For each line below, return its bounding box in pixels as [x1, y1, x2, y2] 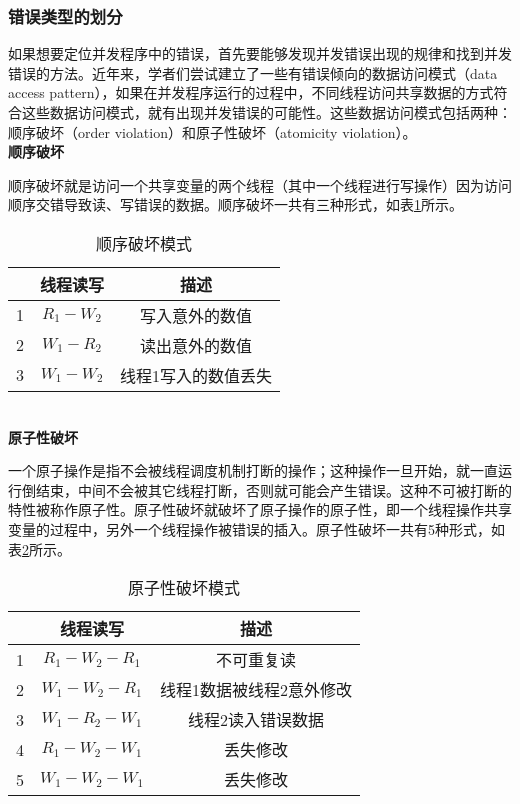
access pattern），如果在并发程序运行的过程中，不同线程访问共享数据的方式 [8, 82, 494, 103]
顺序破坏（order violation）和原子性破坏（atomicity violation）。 [8, 121, 417, 142]
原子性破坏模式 [127, 576, 240, 600]
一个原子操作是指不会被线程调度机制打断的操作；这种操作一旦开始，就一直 [8, 460, 498, 481]
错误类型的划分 [8, 3, 123, 28]
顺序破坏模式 [96, 231, 193, 255]
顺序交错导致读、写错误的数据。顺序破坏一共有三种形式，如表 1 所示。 [8, 194, 463, 215]
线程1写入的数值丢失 [120, 363, 273, 387]
